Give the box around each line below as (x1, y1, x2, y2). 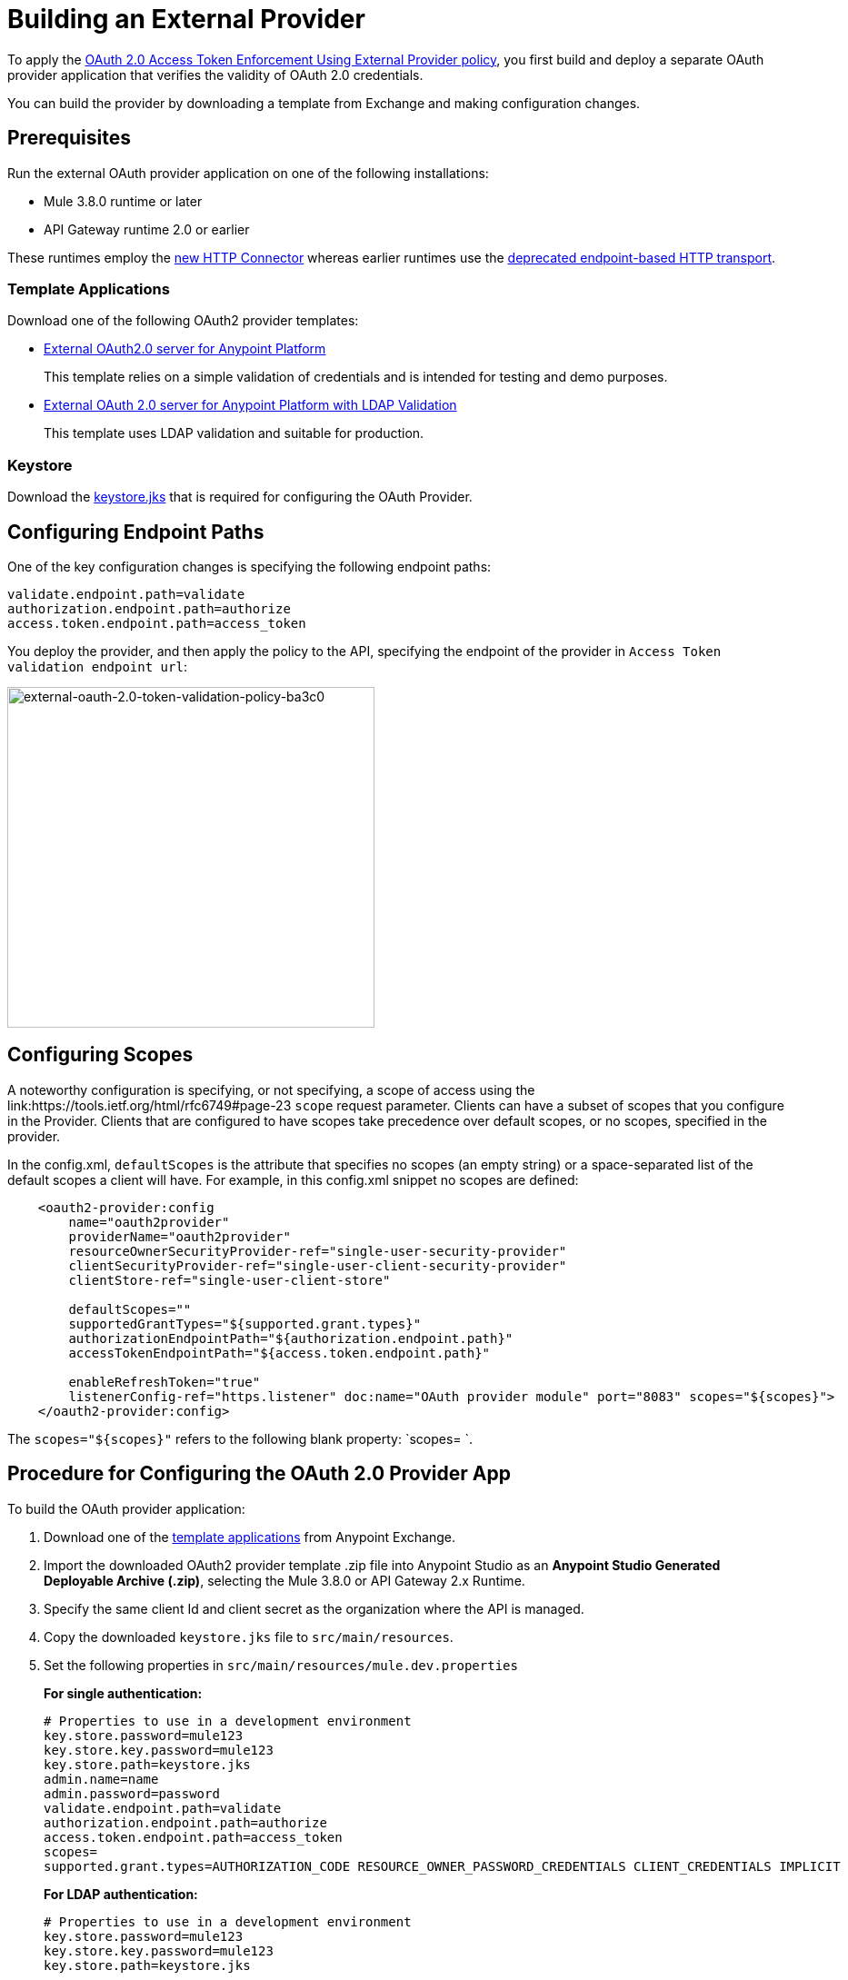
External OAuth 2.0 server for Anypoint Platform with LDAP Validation (44, 397, 457, 413)
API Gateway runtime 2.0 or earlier (44, 221, 250, 237)
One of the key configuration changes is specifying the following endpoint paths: (7, 558, 492, 574)
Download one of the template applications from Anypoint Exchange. (44, 1528, 455, 1545)
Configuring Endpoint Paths (7, 520, 264, 543)
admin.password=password (44, 1786, 220, 1801)
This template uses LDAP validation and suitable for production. (44, 425, 424, 442)
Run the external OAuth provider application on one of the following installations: (7, 164, 489, 181)
